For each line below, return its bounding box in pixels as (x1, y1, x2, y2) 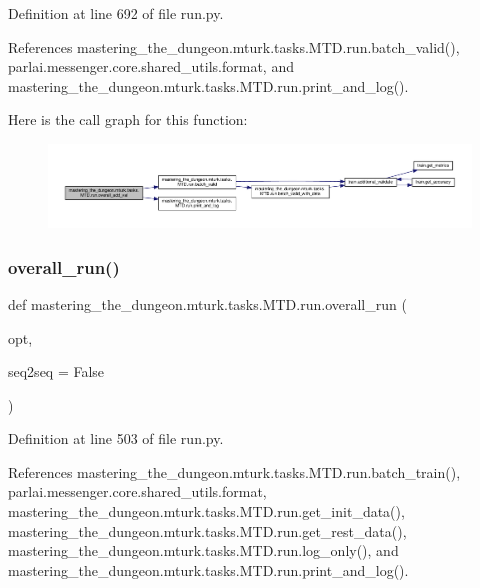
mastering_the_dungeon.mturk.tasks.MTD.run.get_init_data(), (8, 501, 405, 522)
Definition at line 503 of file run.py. (8, 428, 224, 449)
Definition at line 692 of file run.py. (8, 3, 224, 23)
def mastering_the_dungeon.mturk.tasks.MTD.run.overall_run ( (8, 293, 407, 314)
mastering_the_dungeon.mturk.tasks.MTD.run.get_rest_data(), (8, 520, 407, 541)
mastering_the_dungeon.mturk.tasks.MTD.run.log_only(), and (8, 540, 399, 561)
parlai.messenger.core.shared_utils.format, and (8, 56, 294, 77)
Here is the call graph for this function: (8, 109, 248, 130)
